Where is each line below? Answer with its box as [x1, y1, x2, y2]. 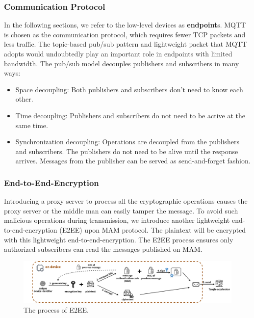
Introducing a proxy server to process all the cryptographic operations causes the [4, 196, 248, 206]
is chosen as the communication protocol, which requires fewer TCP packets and [4, 29, 246, 39]
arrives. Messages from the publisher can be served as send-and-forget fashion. [15, 156, 251, 166]
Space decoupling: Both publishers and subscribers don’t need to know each [15, 84, 243, 94]
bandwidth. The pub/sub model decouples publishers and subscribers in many [4, 58, 239, 68]
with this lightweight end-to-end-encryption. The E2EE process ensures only [4, 234, 233, 244]
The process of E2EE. [24, 304, 89, 315]
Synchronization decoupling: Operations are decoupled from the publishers [15, 136, 240, 147]
